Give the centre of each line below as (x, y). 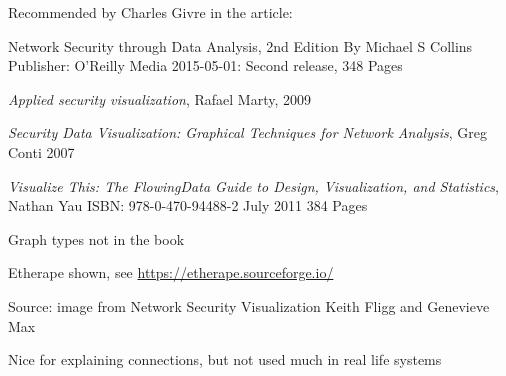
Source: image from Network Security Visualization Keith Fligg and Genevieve (249, 305)
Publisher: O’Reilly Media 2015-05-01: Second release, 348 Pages (205, 65)
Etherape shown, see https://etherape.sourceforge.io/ (171, 272)
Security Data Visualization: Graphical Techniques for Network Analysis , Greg (247, 132)
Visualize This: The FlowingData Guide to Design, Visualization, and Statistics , (253, 185)
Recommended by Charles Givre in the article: (150, 12)
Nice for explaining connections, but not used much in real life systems (225, 359)
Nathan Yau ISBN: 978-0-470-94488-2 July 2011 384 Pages (188, 205)
